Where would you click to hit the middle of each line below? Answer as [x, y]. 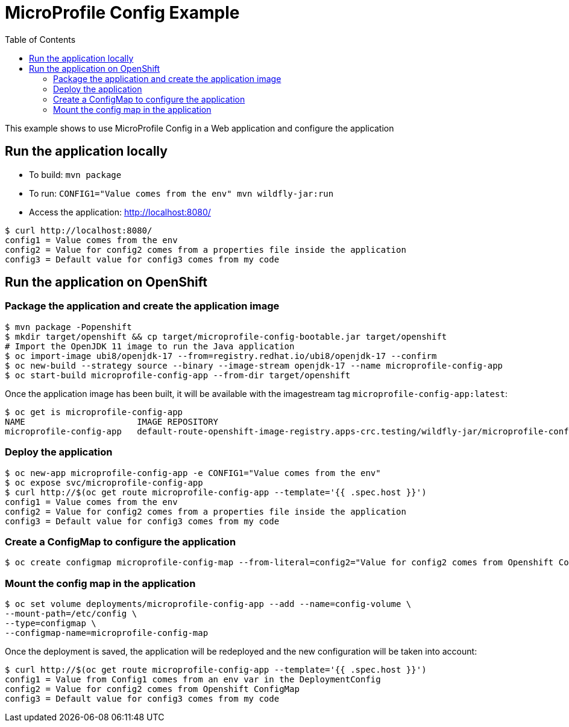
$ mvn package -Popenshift [68, 327]
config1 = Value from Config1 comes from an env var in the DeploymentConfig [193, 680]
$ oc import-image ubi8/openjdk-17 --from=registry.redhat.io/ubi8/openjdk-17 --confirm [221, 356]
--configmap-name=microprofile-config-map [107, 633]
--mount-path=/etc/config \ [71, 614]
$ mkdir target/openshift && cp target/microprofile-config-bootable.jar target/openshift [226, 336]
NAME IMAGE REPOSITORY [112, 421]
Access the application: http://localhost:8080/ [120, 212]
